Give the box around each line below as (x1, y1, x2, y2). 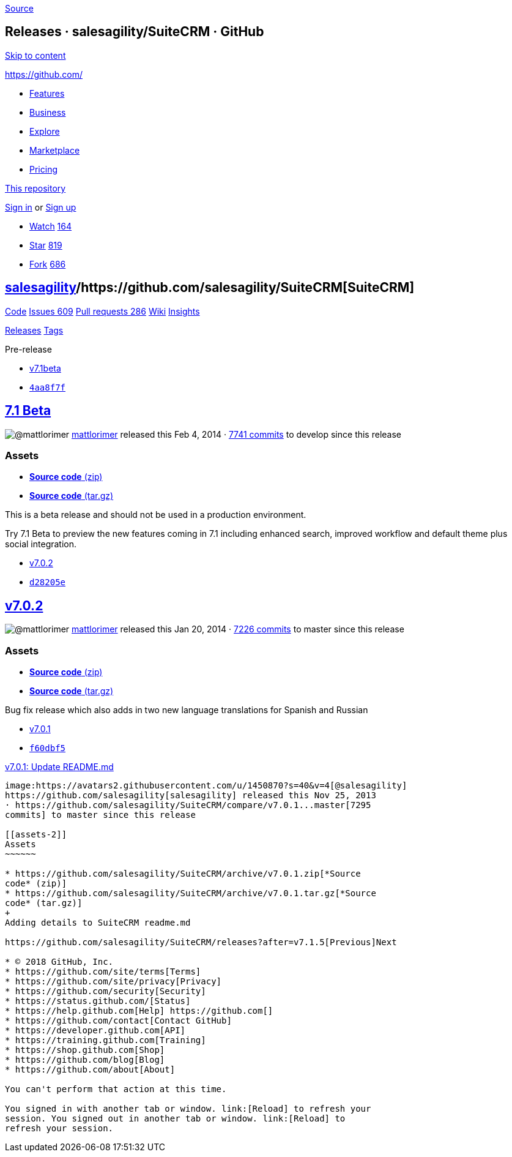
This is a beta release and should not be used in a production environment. (5, 509, 306, 520)
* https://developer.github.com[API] (5, 1025, 186, 1035)
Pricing (29, 163, 58, 174)
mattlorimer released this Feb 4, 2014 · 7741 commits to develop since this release (72, 429, 402, 440)
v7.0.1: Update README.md (5, 761, 114, 772)
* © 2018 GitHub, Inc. (5, 956, 114, 967)
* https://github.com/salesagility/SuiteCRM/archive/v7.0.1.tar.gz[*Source (5, 888, 376, 898)
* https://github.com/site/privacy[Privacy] (5, 976, 222, 986)
